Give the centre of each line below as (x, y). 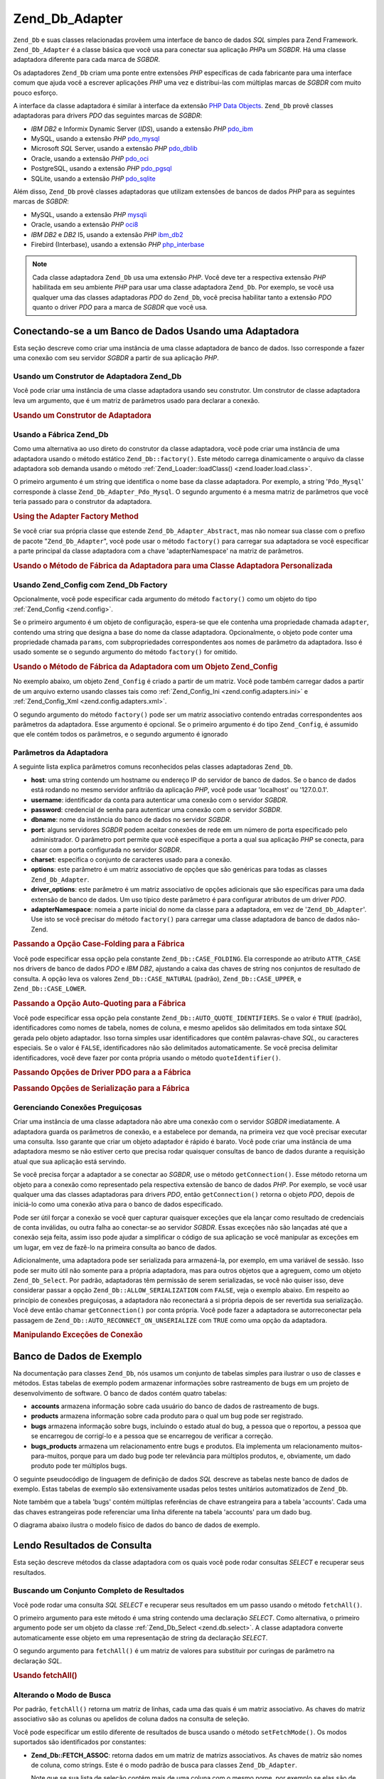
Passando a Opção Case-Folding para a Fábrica (99, 944)
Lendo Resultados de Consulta (82, 1545)
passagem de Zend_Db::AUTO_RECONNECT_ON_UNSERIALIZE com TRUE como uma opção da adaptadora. (170, 1320)
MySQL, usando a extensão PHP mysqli (89, 214)
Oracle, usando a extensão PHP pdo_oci (90, 158)
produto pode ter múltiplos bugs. (79, 1466)
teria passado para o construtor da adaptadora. (82, 502)
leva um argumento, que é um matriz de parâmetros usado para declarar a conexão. (137, 400)
